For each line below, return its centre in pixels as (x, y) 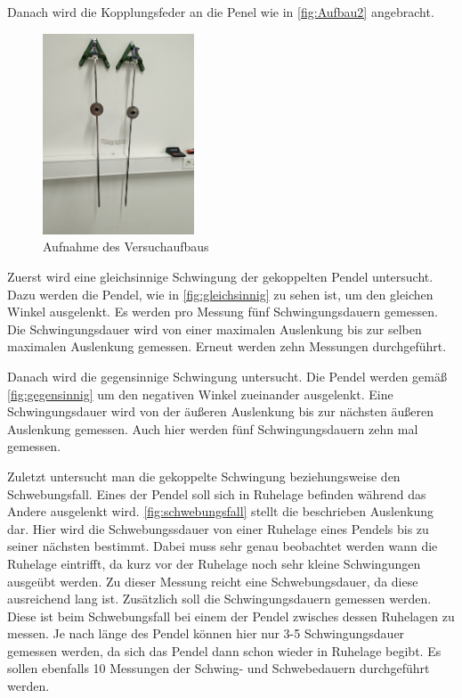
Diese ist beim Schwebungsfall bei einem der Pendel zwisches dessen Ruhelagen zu (231, 616)
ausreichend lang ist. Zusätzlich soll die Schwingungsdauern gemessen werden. (219, 599)
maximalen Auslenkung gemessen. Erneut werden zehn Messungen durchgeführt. (227, 346)
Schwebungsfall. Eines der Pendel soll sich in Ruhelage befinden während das (217, 493)
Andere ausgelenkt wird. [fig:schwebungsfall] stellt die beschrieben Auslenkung (220, 511)
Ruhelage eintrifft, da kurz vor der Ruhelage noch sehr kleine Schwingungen (214, 563)
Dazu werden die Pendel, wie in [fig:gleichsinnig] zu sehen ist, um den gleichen (220, 294)
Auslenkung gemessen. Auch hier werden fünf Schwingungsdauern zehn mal (213, 428)
